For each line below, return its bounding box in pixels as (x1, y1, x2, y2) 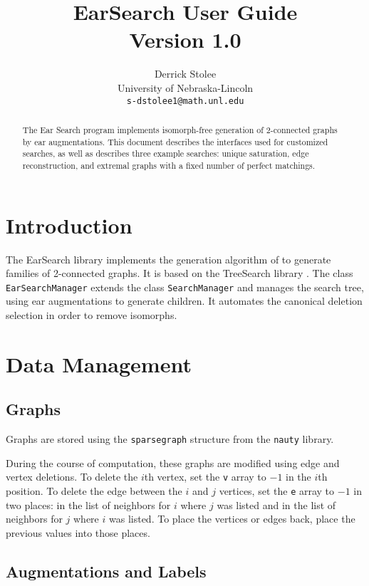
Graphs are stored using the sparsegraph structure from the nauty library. (6, 431, 334, 446)
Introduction (6, 210, 132, 239)
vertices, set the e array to (219, 483, 335, 498)
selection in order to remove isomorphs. (6, 307, 177, 322)
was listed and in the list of (217, 497, 336, 512)
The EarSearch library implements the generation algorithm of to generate (6, 251, 331, 266)
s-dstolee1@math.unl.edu (126, 95, 244, 106)
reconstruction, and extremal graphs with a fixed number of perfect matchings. (22, 159, 316, 171)
